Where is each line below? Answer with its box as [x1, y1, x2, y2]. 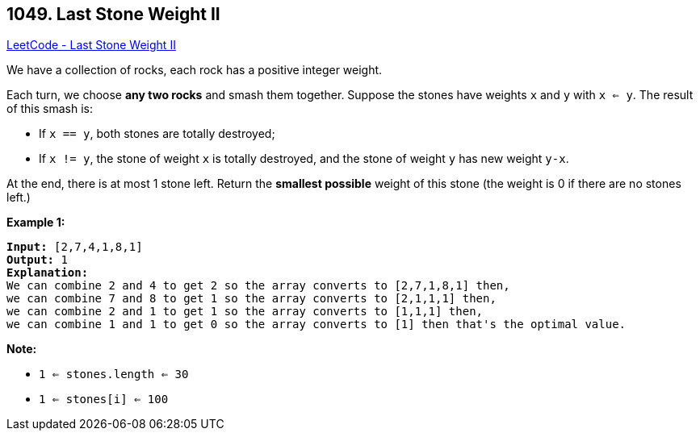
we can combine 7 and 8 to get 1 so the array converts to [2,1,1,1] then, [6, 292, 497, 306]
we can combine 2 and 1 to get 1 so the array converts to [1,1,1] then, [6, 305, 484, 318]
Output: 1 [6, 253, 68, 267]
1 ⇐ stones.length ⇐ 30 [39, 368, 189, 381]
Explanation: [6, 266, 89, 280]
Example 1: [6, 215, 65, 230]
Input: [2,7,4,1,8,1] [6, 240, 143, 254]
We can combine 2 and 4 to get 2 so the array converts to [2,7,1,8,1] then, [6, 279, 510, 293]
